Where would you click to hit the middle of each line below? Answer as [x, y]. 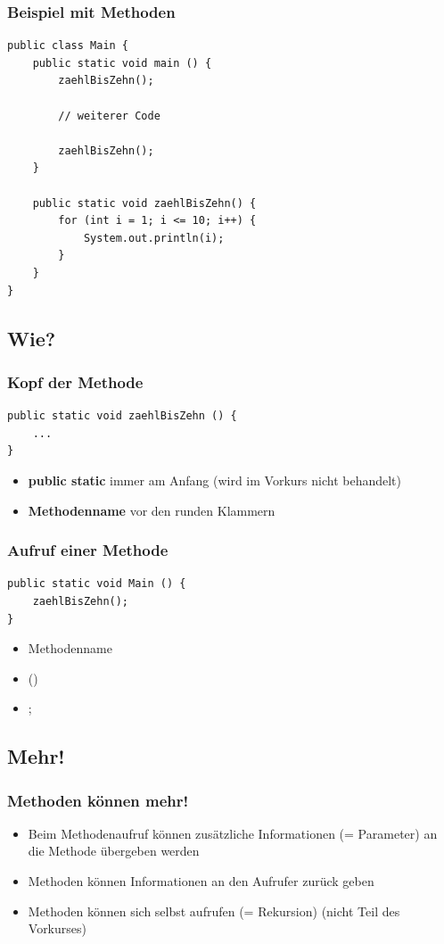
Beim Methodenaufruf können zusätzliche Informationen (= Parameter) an [233, 833]
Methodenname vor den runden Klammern [152, 510]
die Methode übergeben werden [114, 851]
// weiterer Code [109, 116]
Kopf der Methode [75, 381]
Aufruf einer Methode [88, 550]
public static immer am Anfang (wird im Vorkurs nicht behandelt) [214, 480]
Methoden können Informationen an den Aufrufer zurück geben [201, 881]
